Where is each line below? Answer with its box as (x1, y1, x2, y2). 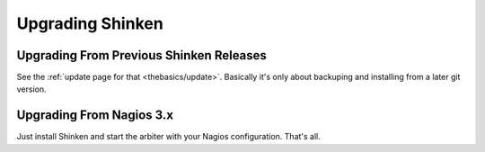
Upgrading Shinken (16, 13, 163, 33)
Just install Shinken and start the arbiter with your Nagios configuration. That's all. (16, 131, 321, 142)
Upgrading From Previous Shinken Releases (16, 48, 267, 63)
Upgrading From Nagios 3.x (16, 108, 174, 123)
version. (16, 84, 47, 94)
